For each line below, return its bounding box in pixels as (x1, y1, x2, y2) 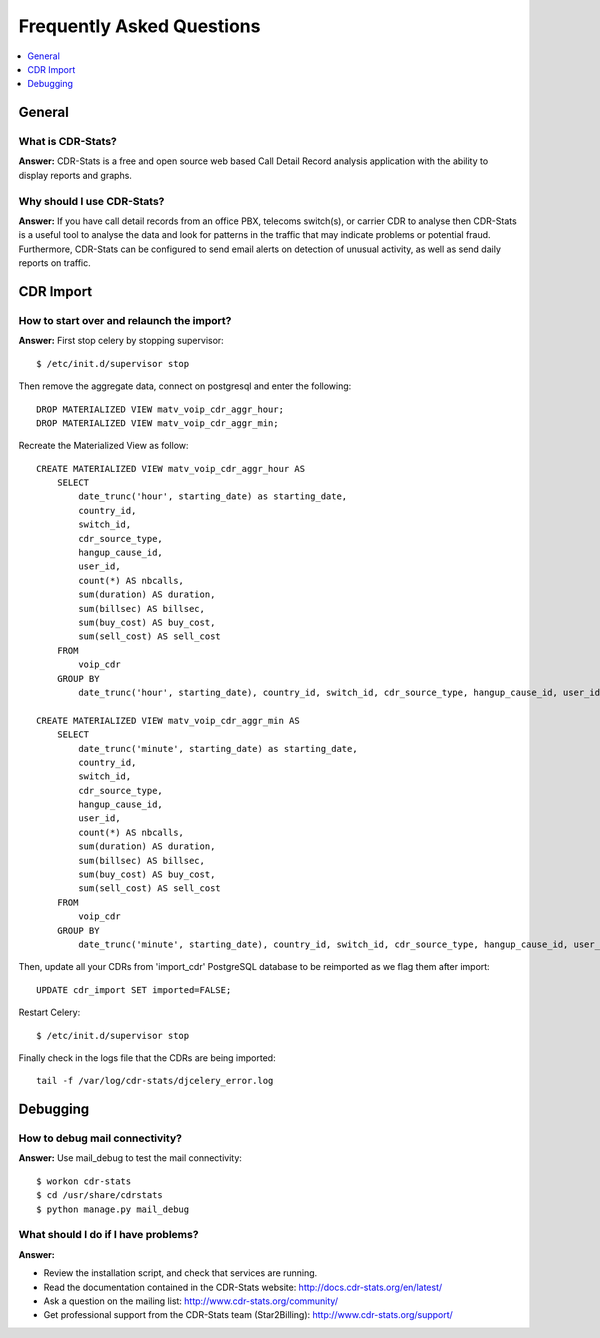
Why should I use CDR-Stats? (18, 194, 165, 208)
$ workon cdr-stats (36, 1175, 132, 1187)
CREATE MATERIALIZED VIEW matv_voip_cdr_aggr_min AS (36, 715, 300, 726)
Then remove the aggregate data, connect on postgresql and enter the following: (18, 380, 352, 392)
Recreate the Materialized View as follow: (18, 440, 189, 452)
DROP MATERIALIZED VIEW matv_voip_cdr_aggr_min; (36, 417, 279, 429)
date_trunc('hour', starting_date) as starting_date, (78, 491, 348, 502)
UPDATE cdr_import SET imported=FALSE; (36, 984, 232, 995)
